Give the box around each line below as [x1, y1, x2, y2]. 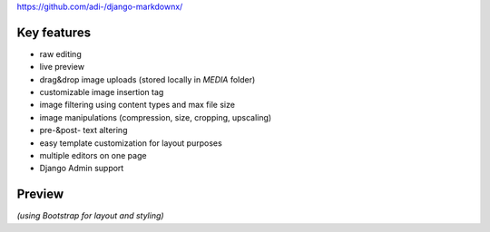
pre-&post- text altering [39, 125, 128, 136]
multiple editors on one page [39, 150, 147, 161]
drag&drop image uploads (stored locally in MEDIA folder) [39, 73, 256, 85]
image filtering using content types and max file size [39, 100, 236, 111]
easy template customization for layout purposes [39, 137, 222, 149]
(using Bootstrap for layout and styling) [16, 210, 164, 221]
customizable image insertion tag [39, 87, 164, 98]
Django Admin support [39, 163, 124, 174]
